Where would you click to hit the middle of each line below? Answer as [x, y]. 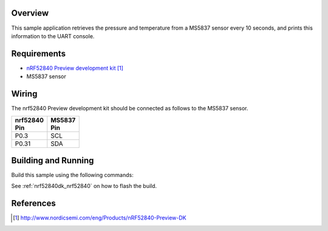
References [33, 203]
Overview [30, 13]
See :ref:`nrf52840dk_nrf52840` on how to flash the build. [84, 186]
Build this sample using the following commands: [72, 175]
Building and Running [53, 160]
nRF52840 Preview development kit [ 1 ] [75, 68]
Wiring [24, 94]
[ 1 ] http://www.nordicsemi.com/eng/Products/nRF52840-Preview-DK [100, 218]
